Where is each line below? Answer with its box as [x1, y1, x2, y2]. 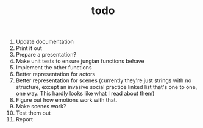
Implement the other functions [15, 64, 92, 71]
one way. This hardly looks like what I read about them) [15, 90, 155, 98]
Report [15, 116, 33, 123]
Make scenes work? [15, 103, 66, 110]
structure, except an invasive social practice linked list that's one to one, [15, 84, 198, 91]
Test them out [15, 109, 51, 116]
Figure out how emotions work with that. [15, 96, 118, 104]
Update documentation [15, 38, 74, 46]
